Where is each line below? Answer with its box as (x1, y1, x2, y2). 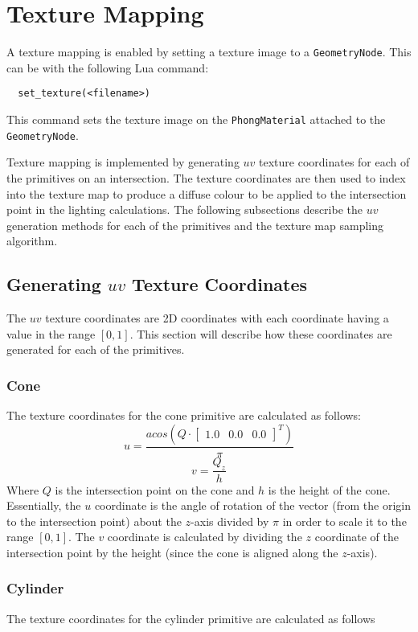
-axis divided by (191, 512, 269, 529)
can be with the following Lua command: (6, 59, 209, 76)
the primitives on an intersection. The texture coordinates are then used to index (6, 169, 406, 186)
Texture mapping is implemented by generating (6, 154, 240, 170)
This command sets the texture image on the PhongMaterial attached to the (6, 111, 386, 128)
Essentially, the (6, 497, 81, 514)
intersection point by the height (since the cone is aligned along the (6, 544, 338, 560)
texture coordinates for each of (259, 154, 410, 170)
